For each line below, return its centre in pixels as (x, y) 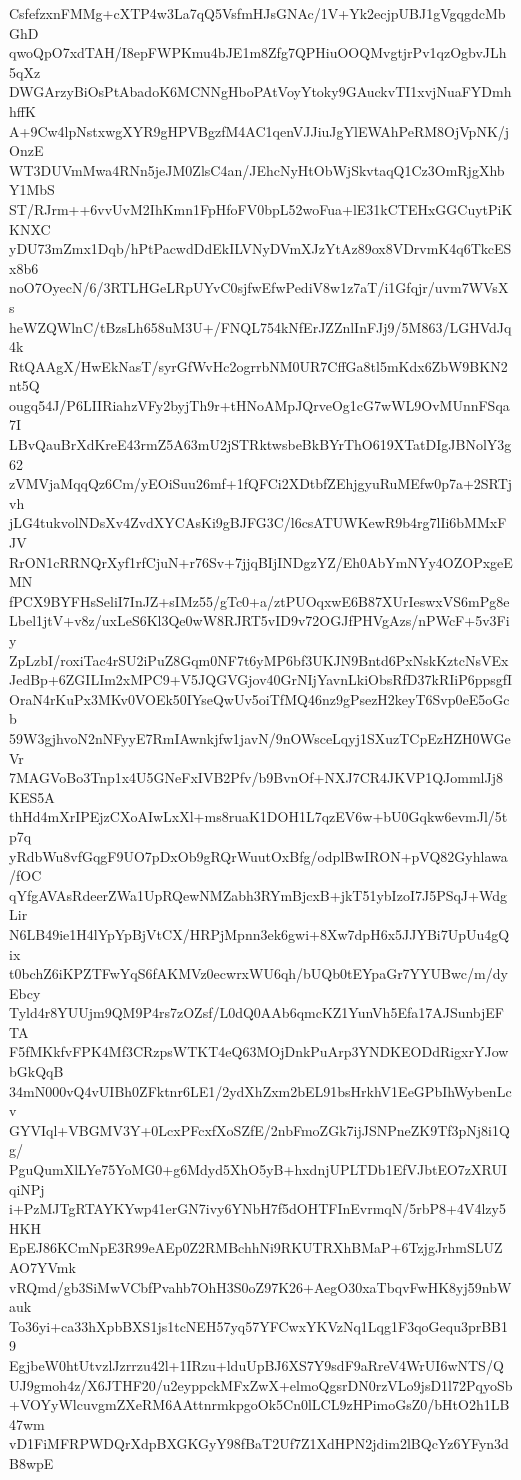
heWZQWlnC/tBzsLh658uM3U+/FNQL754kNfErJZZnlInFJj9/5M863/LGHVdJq (260, 326)
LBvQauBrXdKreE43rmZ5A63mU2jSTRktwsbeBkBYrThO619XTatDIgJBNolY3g (260, 444)
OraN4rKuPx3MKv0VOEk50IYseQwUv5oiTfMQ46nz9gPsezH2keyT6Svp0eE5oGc (259, 698)
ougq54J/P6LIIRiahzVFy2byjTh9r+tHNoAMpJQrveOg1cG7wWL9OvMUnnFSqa (259, 404)
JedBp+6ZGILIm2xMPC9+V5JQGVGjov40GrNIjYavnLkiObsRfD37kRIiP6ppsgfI (261, 679)
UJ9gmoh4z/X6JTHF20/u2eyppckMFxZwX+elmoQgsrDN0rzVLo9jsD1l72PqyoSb (261, 1384)
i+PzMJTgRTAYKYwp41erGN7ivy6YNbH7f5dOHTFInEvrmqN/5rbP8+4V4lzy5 (257, 1208)
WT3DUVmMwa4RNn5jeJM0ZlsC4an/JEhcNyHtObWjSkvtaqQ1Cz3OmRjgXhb (257, 169)
